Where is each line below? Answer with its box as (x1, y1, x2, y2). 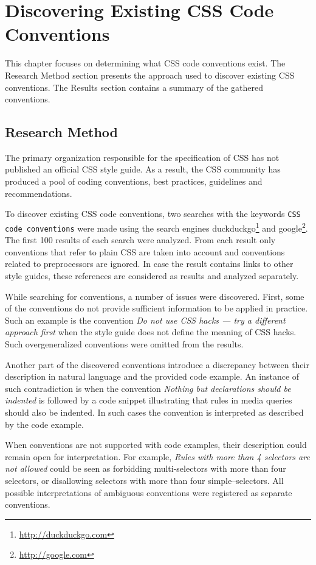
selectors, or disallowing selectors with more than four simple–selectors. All (5, 474, 284, 486)
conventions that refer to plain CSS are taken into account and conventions (5, 245, 285, 258)
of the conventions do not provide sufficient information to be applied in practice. (5, 302, 308, 314)
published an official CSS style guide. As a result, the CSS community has (5, 163, 281, 176)
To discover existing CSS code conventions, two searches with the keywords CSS (5, 207, 301, 220)
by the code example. (5, 418, 84, 430)
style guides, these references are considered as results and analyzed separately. (5, 269, 299, 282)
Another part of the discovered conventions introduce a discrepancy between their (5, 358, 309, 371)
